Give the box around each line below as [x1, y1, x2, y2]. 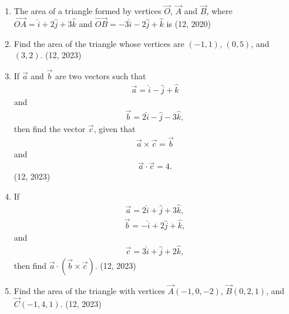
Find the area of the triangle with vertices [14, 285, 165, 297]
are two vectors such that [55, 70, 146, 82]
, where [206, 5, 233, 17]
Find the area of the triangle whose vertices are [14, 37, 184, 49]
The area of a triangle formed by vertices [14, 5, 162, 17]
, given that [93, 122, 136, 134]
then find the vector [14, 122, 86, 134]
